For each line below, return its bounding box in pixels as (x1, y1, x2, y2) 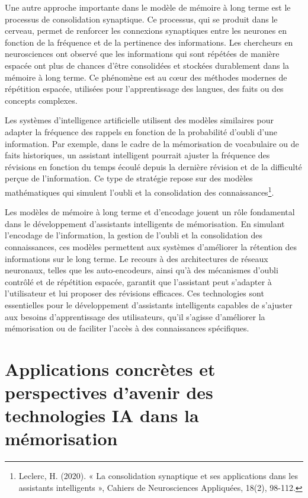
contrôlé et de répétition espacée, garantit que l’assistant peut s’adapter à (5, 275, 272, 288)
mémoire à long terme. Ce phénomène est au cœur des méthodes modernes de (5, 71, 287, 83)
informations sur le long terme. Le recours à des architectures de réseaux (5, 252, 268, 264)
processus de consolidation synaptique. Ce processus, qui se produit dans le (5, 12, 278, 25)
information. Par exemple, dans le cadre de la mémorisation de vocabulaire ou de (5, 137, 299, 149)
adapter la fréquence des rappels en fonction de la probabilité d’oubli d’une (5, 125, 278, 138)
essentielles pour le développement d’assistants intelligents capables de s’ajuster (5, 298, 293, 311)
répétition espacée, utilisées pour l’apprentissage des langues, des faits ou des (5, 82, 284, 95)
